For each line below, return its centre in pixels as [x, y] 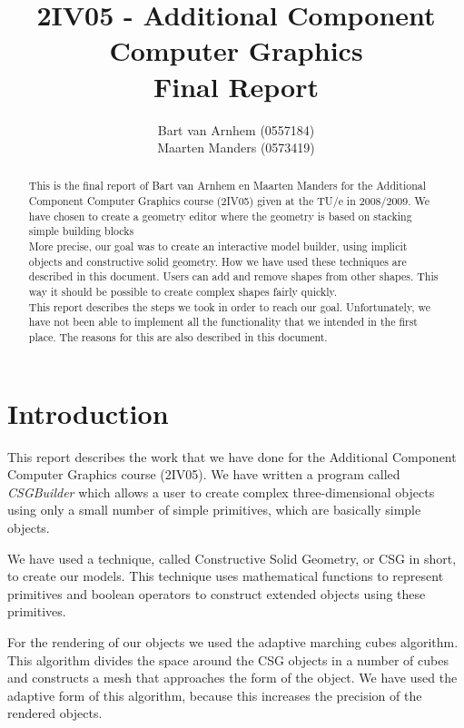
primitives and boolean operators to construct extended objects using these [217, 593]
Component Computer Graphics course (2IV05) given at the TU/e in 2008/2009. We [229, 201]
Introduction [88, 413]
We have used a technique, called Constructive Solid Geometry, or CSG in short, [232, 558]
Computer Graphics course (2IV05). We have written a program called [204, 474]
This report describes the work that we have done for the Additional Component [232, 456]
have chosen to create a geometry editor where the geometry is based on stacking [220, 216]
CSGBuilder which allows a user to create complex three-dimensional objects [221, 492]
